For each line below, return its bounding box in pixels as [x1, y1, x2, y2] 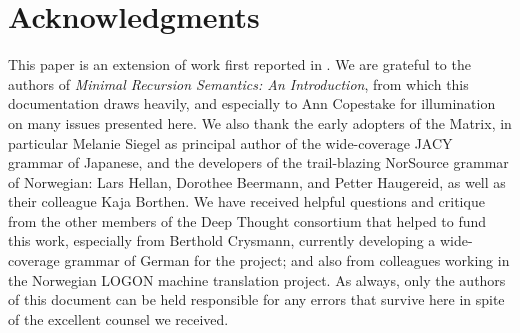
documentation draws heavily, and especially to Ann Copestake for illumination [8, 93, 496, 114]
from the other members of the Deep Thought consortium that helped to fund [8, 210, 487, 231]
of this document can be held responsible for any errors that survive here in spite [8, 289, 505, 310]
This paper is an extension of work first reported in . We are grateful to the [8, 54, 471, 75]
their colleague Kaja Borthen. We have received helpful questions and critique [8, 191, 485, 212]
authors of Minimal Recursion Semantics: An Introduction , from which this [8, 73, 469, 94]
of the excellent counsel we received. [8, 308, 229, 329]
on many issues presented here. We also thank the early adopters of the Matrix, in [8, 112, 512, 133]
